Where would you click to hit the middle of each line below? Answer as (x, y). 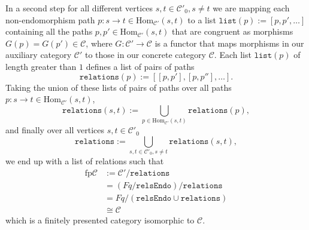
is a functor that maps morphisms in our (229, 43)
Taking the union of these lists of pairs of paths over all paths (119, 87)
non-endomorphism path (50, 19)
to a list (202, 19)
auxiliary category (39, 55)
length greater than (41, 66)
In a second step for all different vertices (79, 8)
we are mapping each (251, 8)
